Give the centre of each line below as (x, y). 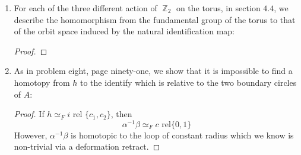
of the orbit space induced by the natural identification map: (124, 31)
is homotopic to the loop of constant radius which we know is (182, 135)
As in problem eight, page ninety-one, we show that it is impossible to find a (153, 71)
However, (31, 135)
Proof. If (29, 114)
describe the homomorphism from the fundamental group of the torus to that (155, 19)
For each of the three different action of (85, 8)
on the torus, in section (218, 8)
